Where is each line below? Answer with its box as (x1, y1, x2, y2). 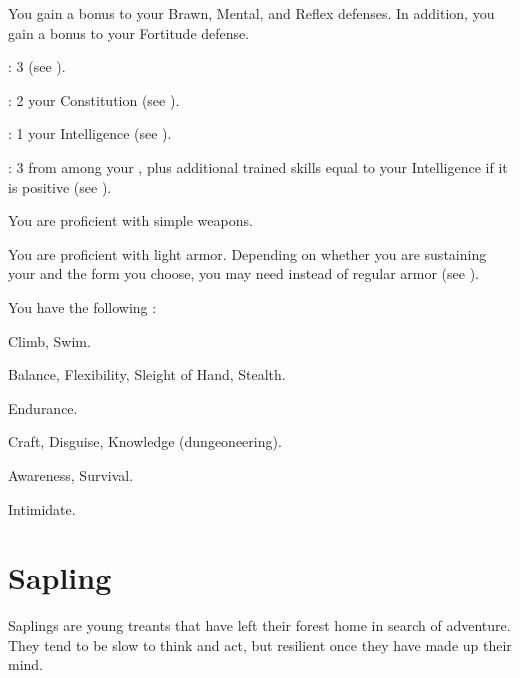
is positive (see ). (8, 176, 112, 197)
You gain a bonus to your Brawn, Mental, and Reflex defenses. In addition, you (8, 3, 495, 23)
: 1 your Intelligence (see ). (8, 123, 172, 144)
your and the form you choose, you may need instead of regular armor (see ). (8, 263, 480, 284)
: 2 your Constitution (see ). (8, 89, 180, 110)
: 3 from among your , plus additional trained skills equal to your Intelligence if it (8, 156, 508, 177)
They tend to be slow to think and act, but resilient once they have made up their (8, 634, 512, 655)
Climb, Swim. (8, 330, 91, 351)
